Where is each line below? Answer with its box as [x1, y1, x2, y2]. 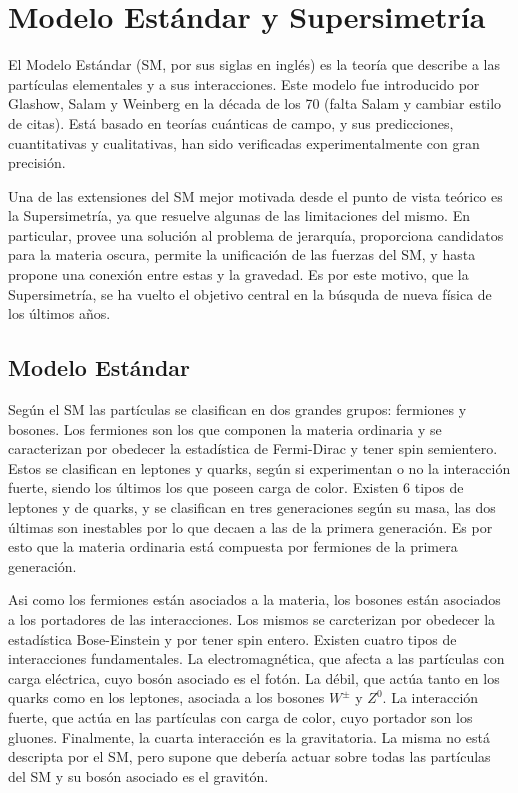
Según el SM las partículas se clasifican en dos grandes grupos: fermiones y [8, 399, 467, 420]
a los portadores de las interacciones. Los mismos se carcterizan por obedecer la [8, 608, 496, 629]
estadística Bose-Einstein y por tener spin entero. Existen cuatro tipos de [8, 628, 457, 649]
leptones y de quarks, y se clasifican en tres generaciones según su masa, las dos [8, 497, 496, 518]
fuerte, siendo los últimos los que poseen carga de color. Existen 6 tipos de [8, 477, 464, 498]
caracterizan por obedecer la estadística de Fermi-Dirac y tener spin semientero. [8, 438, 498, 459]
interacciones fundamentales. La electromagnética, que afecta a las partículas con [8, 648, 505, 669]
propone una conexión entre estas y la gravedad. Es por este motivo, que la [8, 264, 469, 285]
